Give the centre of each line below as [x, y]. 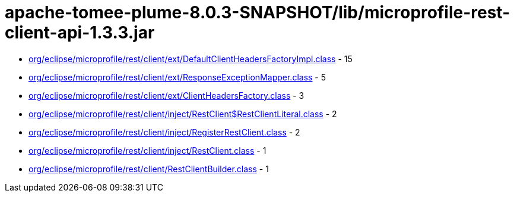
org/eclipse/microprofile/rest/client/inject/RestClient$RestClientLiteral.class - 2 [183, 114]
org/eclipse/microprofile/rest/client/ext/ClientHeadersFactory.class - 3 [166, 95]
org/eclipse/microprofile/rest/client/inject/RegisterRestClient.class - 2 [164, 132]
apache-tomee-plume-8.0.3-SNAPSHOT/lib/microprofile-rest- [258, 12]
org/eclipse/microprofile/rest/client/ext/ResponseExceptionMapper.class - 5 [177, 77]
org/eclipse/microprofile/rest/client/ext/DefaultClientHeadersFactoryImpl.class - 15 [191, 59]
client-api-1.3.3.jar [80, 33]
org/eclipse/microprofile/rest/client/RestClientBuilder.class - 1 [149, 169]
